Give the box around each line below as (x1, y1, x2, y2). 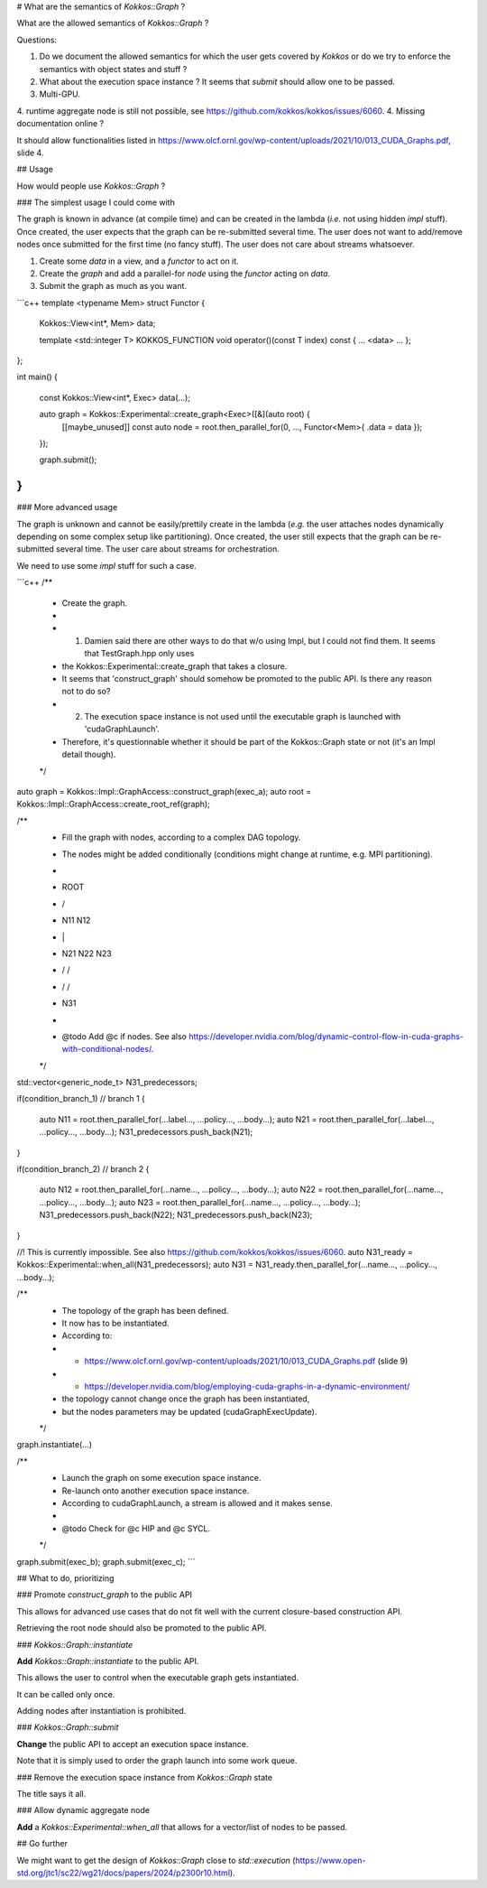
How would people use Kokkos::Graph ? (16, 181, 166, 191)
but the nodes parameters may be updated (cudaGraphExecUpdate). (61, 1406, 317, 1417)
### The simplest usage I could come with (16, 197, 175, 208)
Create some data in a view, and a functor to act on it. (39, 256, 239, 266)
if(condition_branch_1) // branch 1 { (16, 1093, 146, 1104)
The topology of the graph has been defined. (61, 1305, 229, 1316)
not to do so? (61, 686, 111, 697)
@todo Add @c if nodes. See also (61, 1030, 188, 1042)
